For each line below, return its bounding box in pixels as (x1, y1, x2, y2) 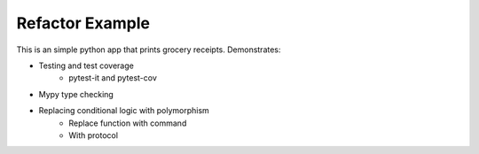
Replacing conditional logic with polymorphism (38, 105, 210, 116)
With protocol (68, 129, 119, 141)
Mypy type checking (38, 89, 114, 99)
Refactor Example (16, 13, 151, 33)
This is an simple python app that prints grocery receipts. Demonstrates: (16, 44, 281, 55)
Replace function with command (68, 118, 187, 128)
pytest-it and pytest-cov (68, 73, 157, 83)
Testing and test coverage (38, 60, 135, 71)
